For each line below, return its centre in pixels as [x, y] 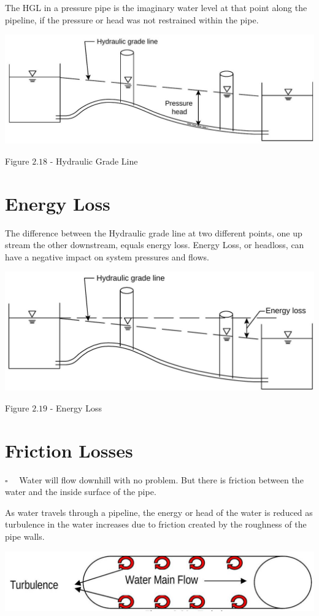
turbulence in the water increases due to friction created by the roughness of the [156, 524]
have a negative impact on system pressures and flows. [107, 256]
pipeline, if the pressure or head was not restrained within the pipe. [132, 19]
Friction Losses [69, 450]
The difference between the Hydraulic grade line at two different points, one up [154, 232]
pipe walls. [25, 536]
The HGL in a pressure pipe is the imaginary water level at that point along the [156, 7]
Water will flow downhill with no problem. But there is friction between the [161, 479]
